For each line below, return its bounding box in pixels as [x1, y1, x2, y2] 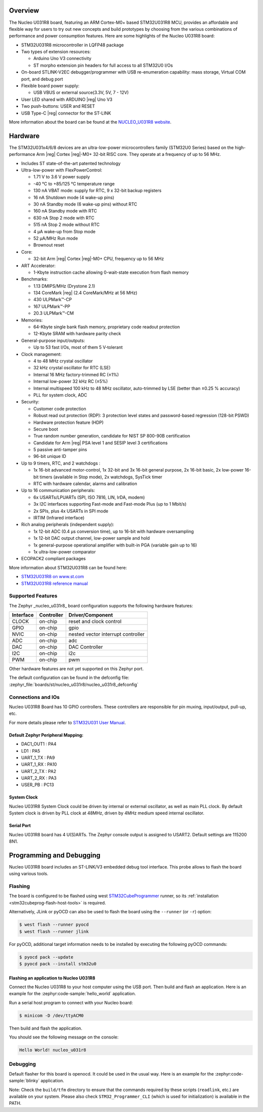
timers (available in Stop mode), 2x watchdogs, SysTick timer [39, 474, 163, 480]
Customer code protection [33, 406, 86, 412]
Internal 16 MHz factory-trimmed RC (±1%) [33, 372, 119, 377]
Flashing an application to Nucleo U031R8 [9, 975, 95, 981]
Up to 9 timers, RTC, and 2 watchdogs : [21, 460, 101, 466]
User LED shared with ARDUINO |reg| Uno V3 [21, 96, 113, 102]
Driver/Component [68, 612, 113, 619]
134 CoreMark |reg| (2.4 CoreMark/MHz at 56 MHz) [33, 290, 137, 296]
